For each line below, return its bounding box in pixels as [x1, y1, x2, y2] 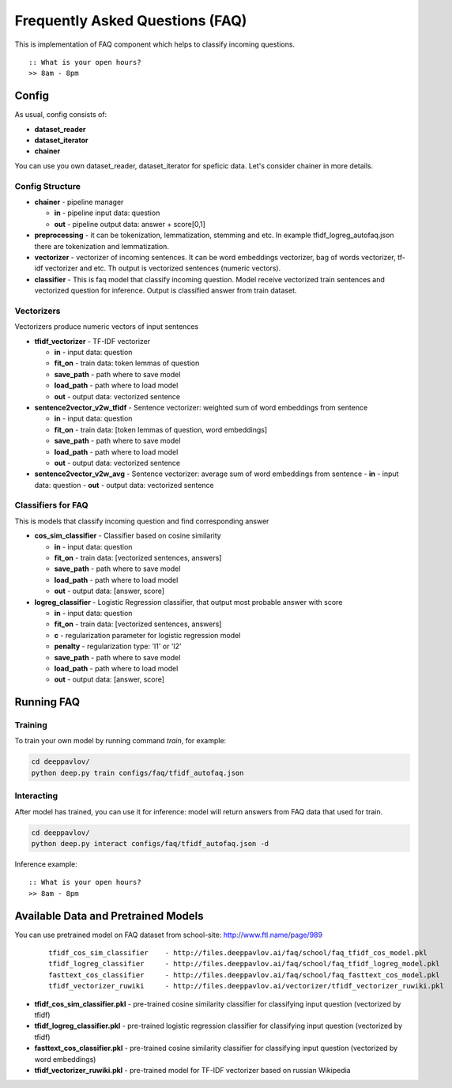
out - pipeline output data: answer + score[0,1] [54, 219, 205, 229]
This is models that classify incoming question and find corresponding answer [14, 516, 269, 526]
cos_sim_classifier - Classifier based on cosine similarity [34, 531, 221, 541]
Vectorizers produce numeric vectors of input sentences [14, 322, 199, 331]
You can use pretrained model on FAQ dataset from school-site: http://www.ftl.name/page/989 [14, 930, 323, 939]
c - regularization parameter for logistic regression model [54, 630, 241, 640]
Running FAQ [14, 696, 81, 709]
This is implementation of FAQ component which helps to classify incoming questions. [14, 40, 296, 49]
